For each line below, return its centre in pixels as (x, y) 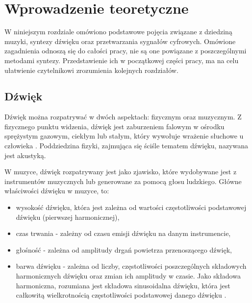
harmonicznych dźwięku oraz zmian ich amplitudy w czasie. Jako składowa (128, 276)
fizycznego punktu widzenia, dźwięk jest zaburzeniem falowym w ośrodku (114, 126)
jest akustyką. (25, 155)
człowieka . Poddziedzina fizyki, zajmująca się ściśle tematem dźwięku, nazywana (126, 146)
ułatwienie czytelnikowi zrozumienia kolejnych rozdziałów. (91, 70)
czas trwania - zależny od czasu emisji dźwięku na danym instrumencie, (123, 233)
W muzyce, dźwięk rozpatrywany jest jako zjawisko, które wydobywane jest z (121, 172)
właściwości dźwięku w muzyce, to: (57, 191)
